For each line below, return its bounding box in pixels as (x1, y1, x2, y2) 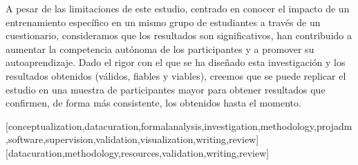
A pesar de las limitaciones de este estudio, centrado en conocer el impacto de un (6, 1, 350, 15)
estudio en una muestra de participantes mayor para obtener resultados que (6, 82, 326, 96)
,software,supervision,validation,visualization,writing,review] (6, 132, 259, 146)
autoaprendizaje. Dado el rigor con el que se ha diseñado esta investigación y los (6, 55, 346, 69)
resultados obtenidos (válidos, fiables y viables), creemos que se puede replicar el (6, 68, 346, 82)
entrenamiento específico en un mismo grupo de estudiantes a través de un (6, 14, 321, 29)
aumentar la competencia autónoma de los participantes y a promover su (6, 41, 314, 56)
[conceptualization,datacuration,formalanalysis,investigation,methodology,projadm (6, 118, 352, 133)
